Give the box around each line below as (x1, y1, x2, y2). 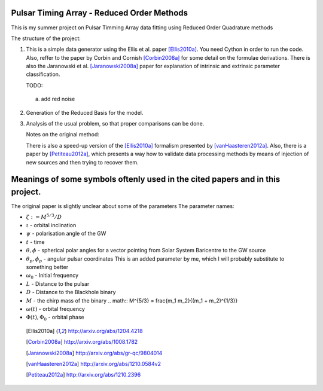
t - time (26, 238, 45, 245)
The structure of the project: (11, 35, 81, 42)
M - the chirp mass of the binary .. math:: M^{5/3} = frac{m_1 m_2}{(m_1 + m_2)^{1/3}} (26, 297, 238, 304)
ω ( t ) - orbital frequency (26, 305, 85, 312)
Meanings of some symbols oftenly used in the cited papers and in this (11, 174, 281, 185)
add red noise (41, 96, 75, 103)
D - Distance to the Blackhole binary (26, 289, 116, 296)
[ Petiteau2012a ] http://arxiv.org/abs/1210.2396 (26, 371, 141, 378)
